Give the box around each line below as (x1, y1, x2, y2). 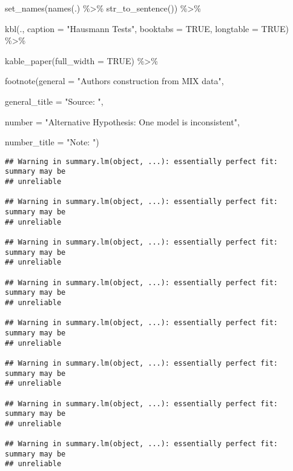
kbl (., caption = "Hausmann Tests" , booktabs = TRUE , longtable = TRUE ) (5, 22, 289, 35)
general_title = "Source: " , (5, 94, 104, 107)
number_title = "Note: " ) (5, 136, 99, 148)
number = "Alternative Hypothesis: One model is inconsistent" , (5, 115, 240, 128)
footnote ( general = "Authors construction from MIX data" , (5, 74, 224, 87)
